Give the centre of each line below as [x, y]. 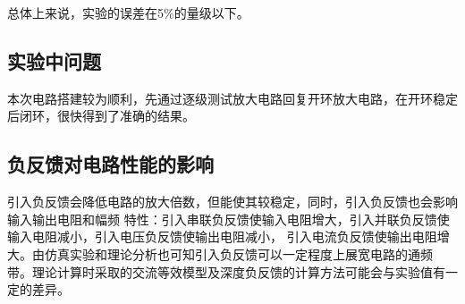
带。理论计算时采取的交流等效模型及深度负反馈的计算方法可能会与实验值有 [226, 271]
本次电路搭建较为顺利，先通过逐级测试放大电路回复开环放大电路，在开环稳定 [232, 98]
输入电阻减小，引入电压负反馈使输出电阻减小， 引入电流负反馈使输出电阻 [222, 236]
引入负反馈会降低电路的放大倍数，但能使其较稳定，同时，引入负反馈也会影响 [232, 202]
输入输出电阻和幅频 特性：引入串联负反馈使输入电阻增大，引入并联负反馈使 [228, 219]
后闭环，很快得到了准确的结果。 [101, 116]
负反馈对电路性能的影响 [110, 164]
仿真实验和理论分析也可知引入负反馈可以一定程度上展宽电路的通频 [238, 253]
